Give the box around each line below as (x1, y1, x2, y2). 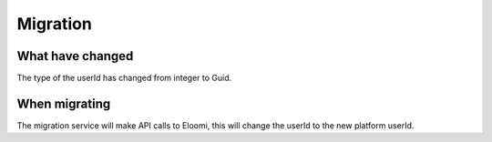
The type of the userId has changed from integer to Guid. (16, 73, 232, 84)
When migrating (16, 96, 111, 111)
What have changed (16, 48, 134, 64)
